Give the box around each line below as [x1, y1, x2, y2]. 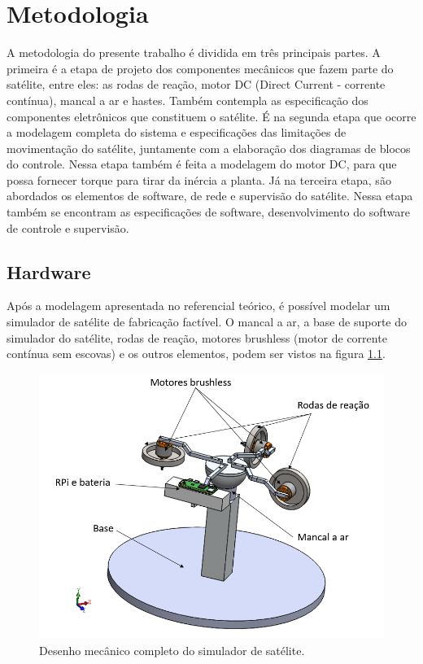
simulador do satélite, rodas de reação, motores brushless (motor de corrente [7, 329, 387, 346]
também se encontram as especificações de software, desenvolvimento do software [7, 203, 410, 221]
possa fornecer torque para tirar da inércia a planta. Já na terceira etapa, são [7, 171, 391, 188]
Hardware [7, 259, 91, 284]
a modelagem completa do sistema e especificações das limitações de [7, 124, 347, 141]
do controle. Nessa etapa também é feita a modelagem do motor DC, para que [7, 155, 397, 173]
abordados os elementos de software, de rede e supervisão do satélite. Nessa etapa [7, 187, 413, 204]
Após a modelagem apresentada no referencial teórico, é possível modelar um [7, 297, 390, 314]
